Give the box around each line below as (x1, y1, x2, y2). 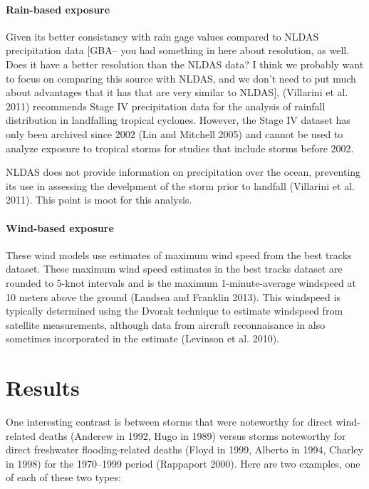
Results (6, 373, 80, 402)
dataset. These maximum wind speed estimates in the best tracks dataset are (6, 261, 343, 276)
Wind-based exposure (6, 220, 114, 235)
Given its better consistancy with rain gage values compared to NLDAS (6, 28, 319, 43)
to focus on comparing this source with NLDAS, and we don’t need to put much (6, 70, 356, 85)
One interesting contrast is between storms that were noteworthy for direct (6, 414, 333, 428)
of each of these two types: (6, 470, 121, 485)
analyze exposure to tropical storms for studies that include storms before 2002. (6, 140, 354, 155)
